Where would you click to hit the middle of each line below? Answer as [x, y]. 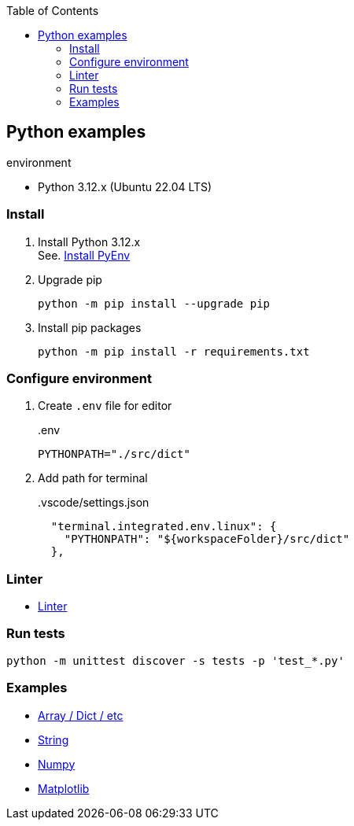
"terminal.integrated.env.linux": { [164, 527]
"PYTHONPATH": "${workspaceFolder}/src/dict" [207, 539]
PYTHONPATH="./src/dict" [114, 454]
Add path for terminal [93, 478]
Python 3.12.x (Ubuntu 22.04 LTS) [125, 186]
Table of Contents [53, 11]
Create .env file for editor [105, 406]
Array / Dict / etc [81, 715]
